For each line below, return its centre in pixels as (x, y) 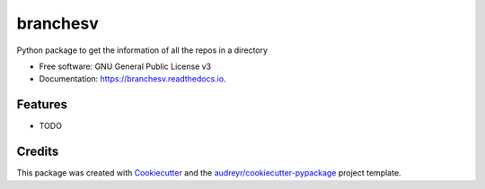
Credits (38, 152)
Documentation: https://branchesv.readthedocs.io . (132, 79)
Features (42, 104)
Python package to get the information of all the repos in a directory (142, 50)
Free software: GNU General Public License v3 (125, 66)
